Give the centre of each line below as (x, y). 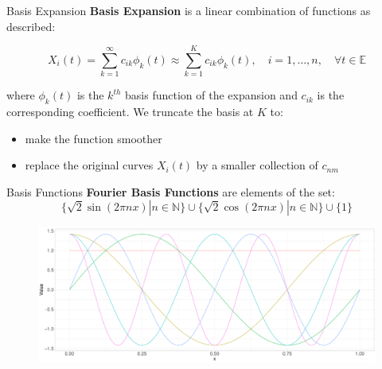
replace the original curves (89, 165)
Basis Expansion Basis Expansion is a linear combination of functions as (189, 10)
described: (31, 26)
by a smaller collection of (257, 165)
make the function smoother (94, 138)
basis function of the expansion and (211, 95)
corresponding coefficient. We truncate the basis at (130, 112)
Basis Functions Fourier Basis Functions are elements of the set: (171, 191)
